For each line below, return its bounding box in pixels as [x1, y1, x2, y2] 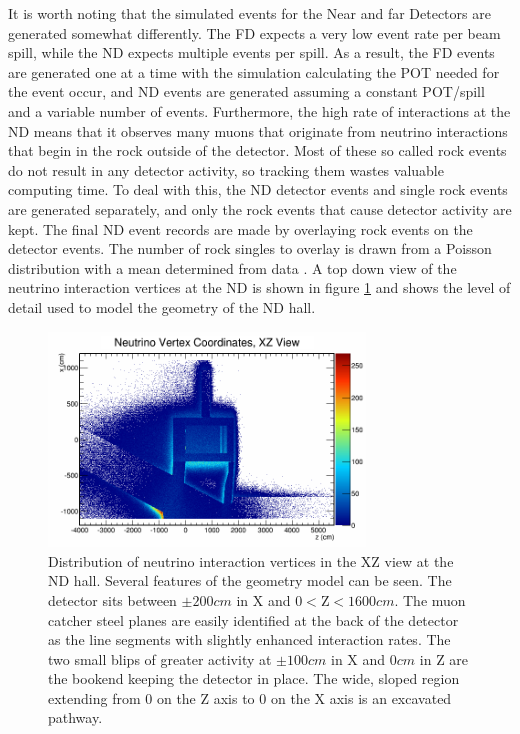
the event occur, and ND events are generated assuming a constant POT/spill [8, 81, 485, 102]
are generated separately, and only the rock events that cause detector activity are [8, 198, 512, 219]
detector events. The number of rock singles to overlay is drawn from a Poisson [8, 238, 492, 259]
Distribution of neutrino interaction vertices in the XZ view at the [48, 550, 454, 571]
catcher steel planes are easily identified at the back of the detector [48, 609, 459, 630]
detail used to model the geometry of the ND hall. [8, 296, 316, 317]
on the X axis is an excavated [270, 687, 452, 708]
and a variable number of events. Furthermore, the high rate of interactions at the [8, 100, 511, 121]
